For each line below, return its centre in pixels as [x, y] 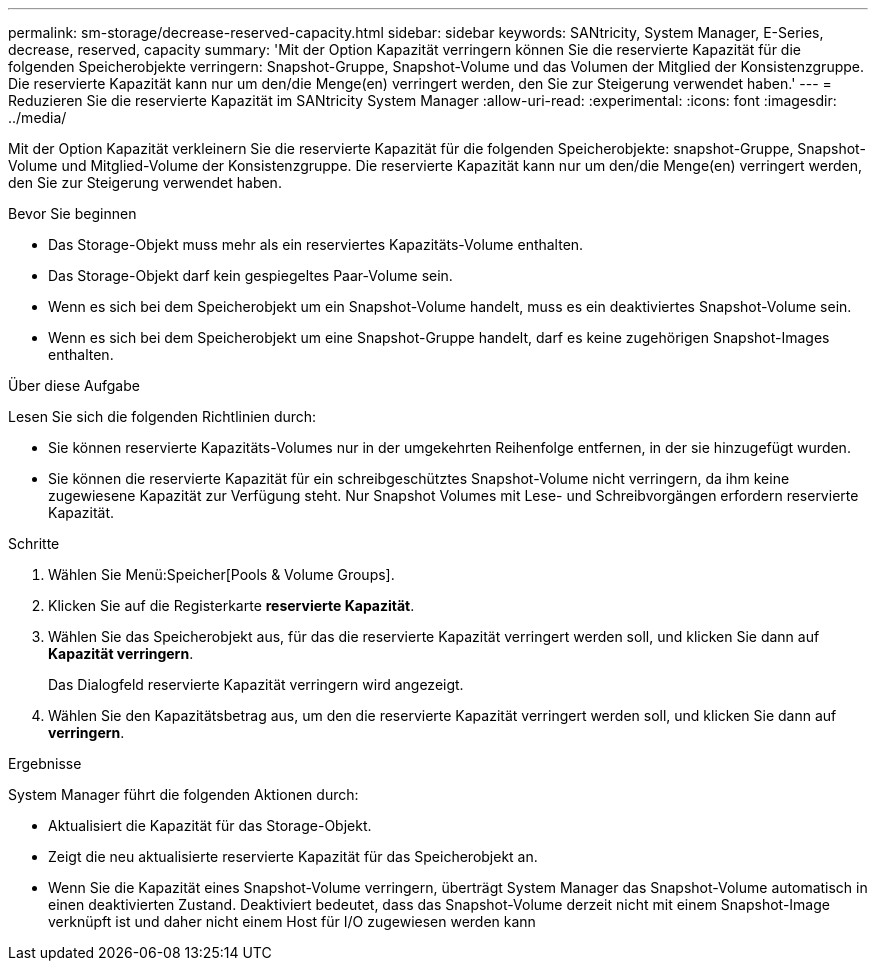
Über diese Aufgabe [74, 385]
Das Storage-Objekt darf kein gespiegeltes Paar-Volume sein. [250, 275]
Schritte [34, 543]
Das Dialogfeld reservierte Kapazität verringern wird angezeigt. [256, 684]
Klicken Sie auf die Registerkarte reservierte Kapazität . [231, 605]
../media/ [37, 117]
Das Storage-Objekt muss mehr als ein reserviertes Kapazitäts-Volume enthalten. [316, 244]
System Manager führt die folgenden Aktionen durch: [183, 794]
